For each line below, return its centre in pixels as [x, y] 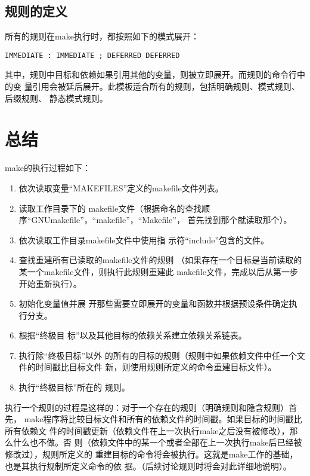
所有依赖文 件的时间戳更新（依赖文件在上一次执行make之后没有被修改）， [147, 430]
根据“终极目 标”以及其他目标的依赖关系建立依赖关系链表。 [133, 335]
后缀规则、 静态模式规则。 [56, 98]
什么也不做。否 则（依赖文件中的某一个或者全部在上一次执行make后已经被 [157, 442]
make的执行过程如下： [48, 168]
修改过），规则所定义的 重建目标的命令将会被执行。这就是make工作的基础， [151, 454]
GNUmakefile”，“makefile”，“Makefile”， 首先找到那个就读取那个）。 [162, 220]
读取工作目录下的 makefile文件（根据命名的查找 [110, 208]
